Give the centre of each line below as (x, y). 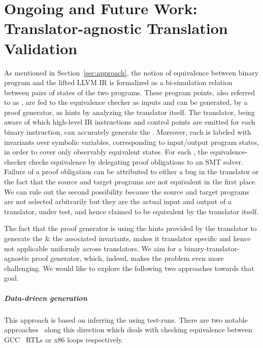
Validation (41, 48)
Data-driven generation (46, 298)
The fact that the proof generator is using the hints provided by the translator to (130, 228)
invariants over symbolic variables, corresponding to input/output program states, (132, 142)
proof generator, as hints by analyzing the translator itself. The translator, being (129, 112)
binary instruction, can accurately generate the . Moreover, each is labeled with (128, 132)
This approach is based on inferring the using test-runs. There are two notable (126, 319)
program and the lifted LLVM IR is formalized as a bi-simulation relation (118, 82)
